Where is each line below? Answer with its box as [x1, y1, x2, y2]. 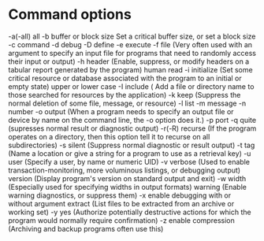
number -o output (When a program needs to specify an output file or [8, 106, 234, 116]
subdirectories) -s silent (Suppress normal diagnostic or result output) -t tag [8, 140, 255, 150]
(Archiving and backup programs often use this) [8, 224, 164, 233]
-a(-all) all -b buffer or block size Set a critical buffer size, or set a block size [8, 32, 256, 41]
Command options [8, 6, 132, 24]
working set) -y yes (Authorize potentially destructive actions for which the [8, 207, 251, 217]
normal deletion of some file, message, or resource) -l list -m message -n [8, 98, 247, 108]
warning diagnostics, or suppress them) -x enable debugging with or [8, 191, 232, 200]
